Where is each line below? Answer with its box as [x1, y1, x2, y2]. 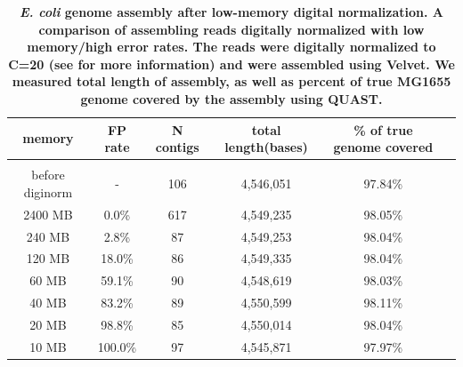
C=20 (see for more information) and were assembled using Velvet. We [8, 54, 455, 73]
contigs [155, 138, 199, 156]
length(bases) [224, 138, 308, 156]
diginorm [23, 182, 73, 201]
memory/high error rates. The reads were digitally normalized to [27, 37, 436, 56]
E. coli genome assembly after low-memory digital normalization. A [19, 3, 444, 20]
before [31, 165, 65, 184]
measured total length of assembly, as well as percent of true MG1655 [12, 72, 451, 91]
